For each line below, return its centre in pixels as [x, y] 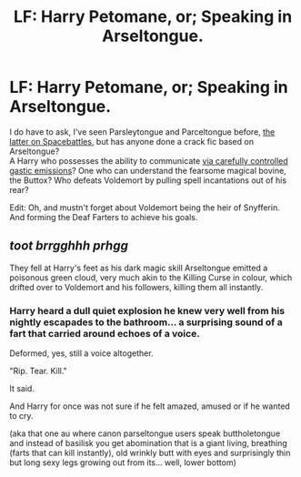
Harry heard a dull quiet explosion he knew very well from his [147, 310]
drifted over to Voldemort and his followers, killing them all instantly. [136, 287]
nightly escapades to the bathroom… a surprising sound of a [146, 322]
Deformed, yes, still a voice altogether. [81, 353]
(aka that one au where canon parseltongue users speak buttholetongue [145, 433]
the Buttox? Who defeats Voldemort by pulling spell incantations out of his [148, 180]
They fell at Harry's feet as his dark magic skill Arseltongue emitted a [139, 268]
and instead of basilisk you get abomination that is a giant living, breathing [149, 443]
